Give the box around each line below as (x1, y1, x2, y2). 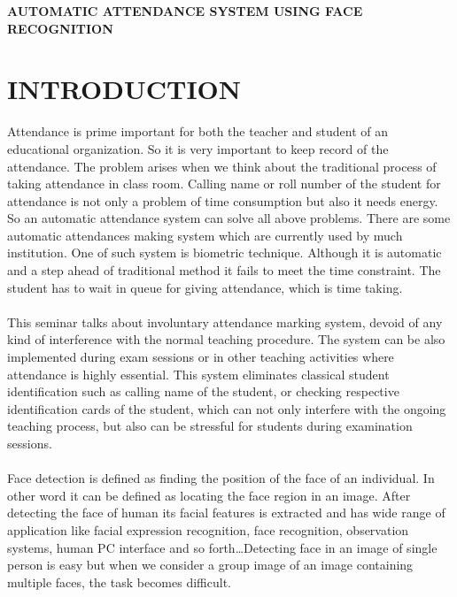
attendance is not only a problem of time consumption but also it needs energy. (7, 191, 438, 210)
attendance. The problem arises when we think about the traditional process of (7, 157, 437, 175)
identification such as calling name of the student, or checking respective (7, 382, 399, 401)
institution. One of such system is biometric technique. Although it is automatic (7, 243, 442, 262)
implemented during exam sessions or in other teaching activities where (7, 348, 394, 366)
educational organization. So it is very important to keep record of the (7, 139, 389, 157)
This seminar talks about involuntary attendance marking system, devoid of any (7, 312, 443, 331)
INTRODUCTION (7, 71, 242, 107)
